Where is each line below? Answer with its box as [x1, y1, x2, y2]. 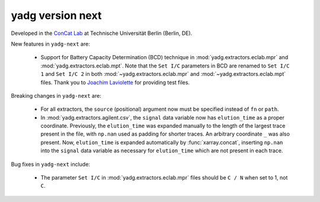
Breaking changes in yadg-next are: [11, 92, 102, 99]
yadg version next [11, 9, 102, 22]
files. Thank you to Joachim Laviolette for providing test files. [40, 79, 190, 86]
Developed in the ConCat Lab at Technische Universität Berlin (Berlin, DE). [11, 30, 193, 37]
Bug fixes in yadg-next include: [11, 161, 90, 168]
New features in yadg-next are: [11, 40, 90, 47]
